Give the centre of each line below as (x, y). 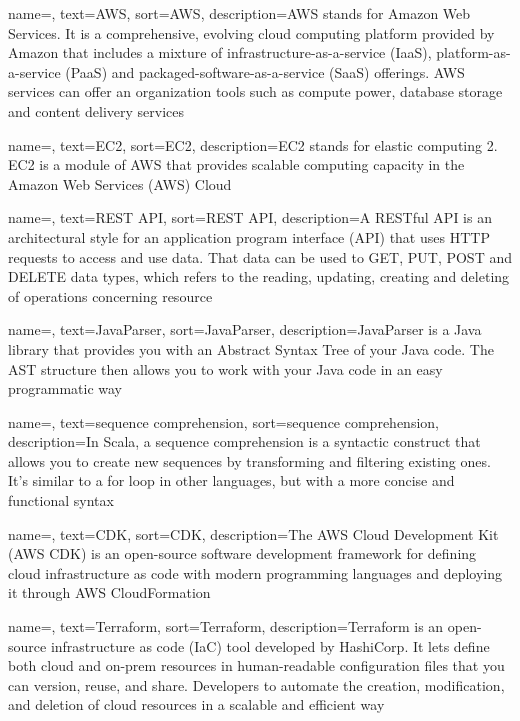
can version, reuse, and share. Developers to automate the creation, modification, (256, 684)
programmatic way (65, 388)
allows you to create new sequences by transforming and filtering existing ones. (249, 460)
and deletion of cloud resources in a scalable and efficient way (196, 704)
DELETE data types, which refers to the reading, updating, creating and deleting (259, 276)
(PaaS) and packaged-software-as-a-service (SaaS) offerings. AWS (265, 71)
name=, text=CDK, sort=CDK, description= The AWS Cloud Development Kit (253, 533)
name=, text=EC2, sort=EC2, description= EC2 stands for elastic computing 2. (253, 144)
